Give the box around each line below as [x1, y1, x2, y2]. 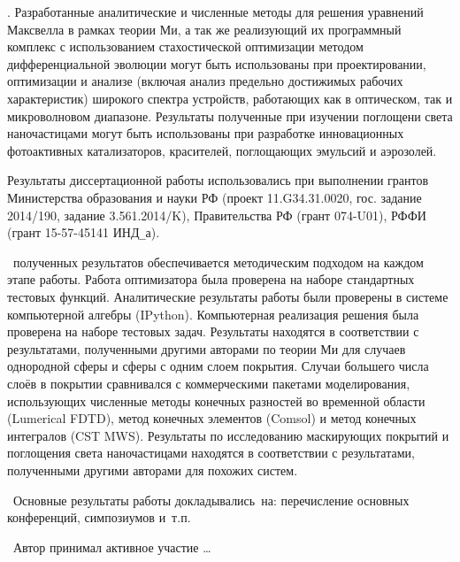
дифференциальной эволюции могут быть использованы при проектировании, [7, 54, 426, 73]
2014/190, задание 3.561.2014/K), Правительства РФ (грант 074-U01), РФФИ [7, 205, 426, 224]
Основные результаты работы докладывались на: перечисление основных [12, 490, 410, 509]
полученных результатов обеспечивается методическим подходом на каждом [12, 252, 424, 271]
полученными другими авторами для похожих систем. [7, 460, 298, 479]
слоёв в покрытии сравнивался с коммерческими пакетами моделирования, [7, 373, 410, 392]
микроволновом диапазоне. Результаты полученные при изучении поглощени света [7, 106, 453, 125]
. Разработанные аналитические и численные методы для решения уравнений [7, 3, 424, 20]
